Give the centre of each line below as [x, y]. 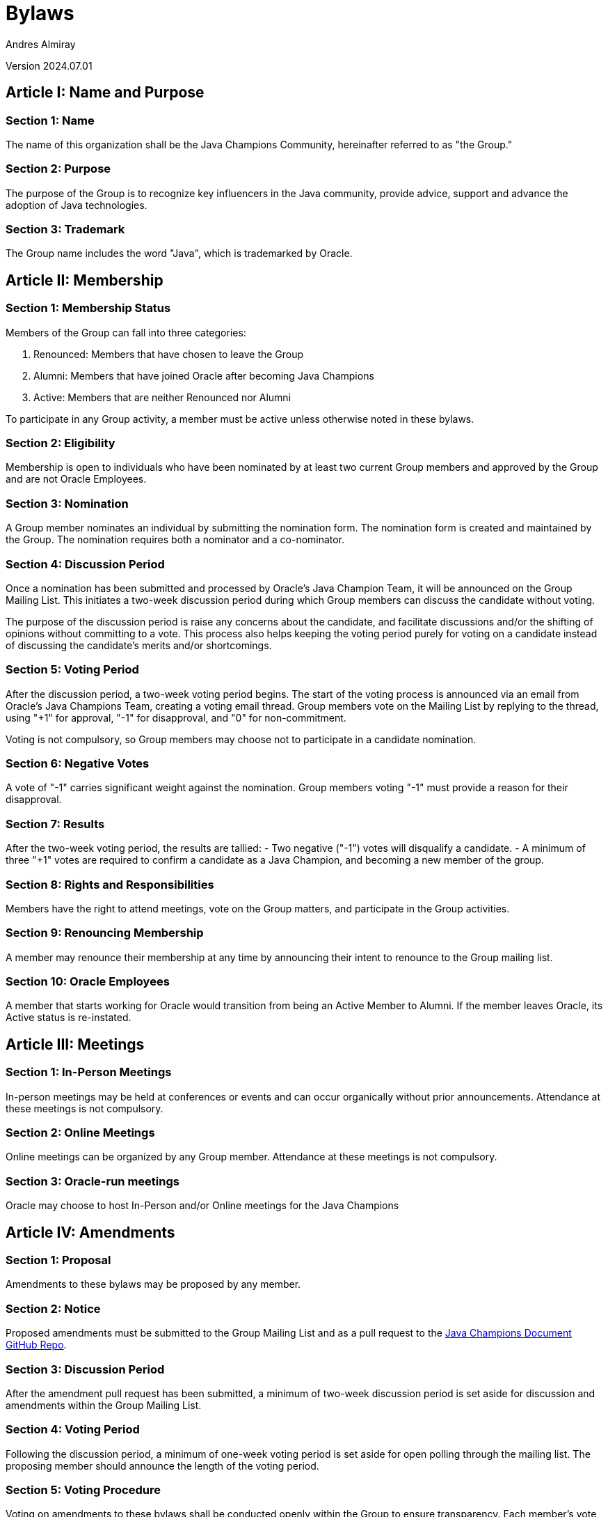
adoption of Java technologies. [77, 205]
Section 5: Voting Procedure [83, 1490]
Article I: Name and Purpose [105, 93]
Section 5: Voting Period [72, 670]
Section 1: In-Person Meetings [89, 1072]
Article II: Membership [85, 280]
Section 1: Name [50, 120]
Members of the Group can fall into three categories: [126, 332]
